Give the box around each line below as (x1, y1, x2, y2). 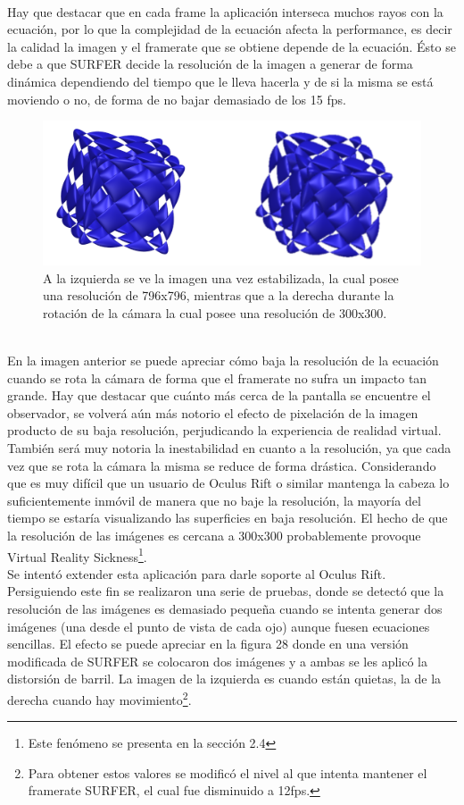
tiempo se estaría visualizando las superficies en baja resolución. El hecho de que (7, 508, 448, 527)
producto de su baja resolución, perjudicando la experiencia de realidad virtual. (7, 421, 442, 440)
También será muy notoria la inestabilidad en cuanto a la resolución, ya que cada (7, 438, 452, 457)
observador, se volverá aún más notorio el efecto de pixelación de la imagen (7, 403, 418, 422)
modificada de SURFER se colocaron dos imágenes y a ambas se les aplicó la (7, 651, 427, 670)
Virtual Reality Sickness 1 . (7, 544, 147, 566)
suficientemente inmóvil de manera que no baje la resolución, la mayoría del (7, 491, 421, 509)
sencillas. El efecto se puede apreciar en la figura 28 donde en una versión (7, 634, 409, 653)
